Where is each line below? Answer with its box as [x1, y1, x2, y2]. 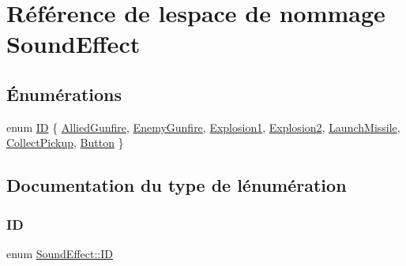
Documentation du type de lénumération [6, 173, 347, 197]
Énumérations [6, 81, 122, 106]
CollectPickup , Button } [6, 134, 124, 151]
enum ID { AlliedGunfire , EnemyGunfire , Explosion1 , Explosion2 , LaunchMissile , [6, 118, 400, 135]
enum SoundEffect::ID [6, 245, 113, 261]
